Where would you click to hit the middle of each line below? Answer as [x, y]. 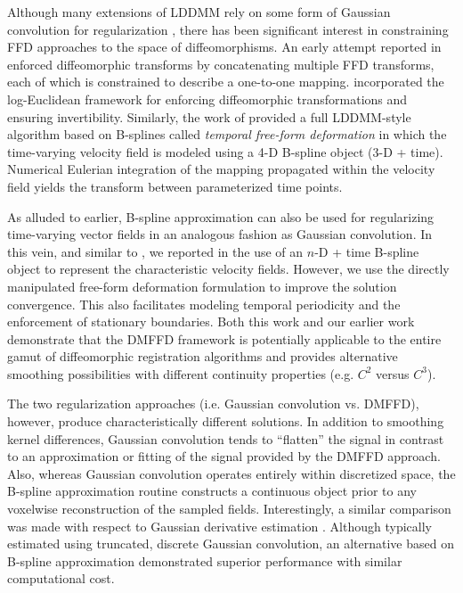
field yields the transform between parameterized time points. [175, 186]
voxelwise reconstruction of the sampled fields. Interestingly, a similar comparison [229, 509]
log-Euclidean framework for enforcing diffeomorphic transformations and [207, 99]
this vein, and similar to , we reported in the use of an [155, 251]
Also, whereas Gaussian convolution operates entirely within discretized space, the [231, 473]
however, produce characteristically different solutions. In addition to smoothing [226, 421]
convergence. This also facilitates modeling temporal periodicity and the [204, 304]
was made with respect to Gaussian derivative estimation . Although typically [219, 526]
